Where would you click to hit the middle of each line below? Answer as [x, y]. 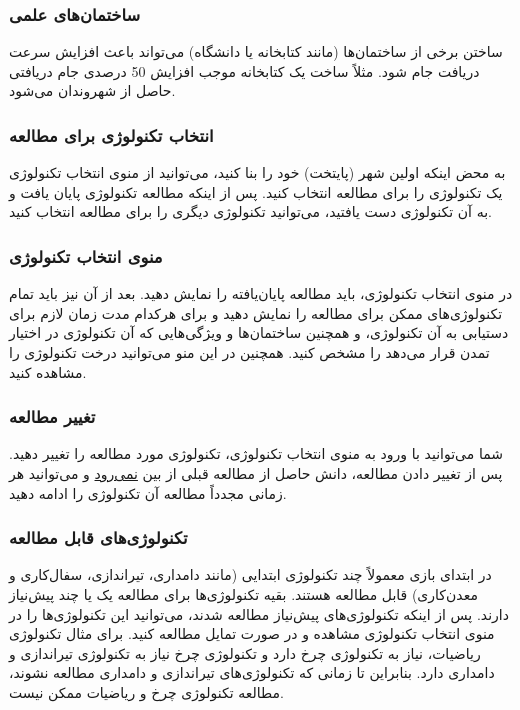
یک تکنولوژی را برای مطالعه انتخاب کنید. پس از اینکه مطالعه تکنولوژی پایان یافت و [256, 191]
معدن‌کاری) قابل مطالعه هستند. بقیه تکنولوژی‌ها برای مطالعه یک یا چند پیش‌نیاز [243, 594]
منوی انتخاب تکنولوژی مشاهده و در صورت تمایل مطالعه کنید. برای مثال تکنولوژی [252, 633]
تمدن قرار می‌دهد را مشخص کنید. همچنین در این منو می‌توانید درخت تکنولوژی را [249, 352]
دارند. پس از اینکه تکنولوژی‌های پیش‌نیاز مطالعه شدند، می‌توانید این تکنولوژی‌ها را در [259, 613]
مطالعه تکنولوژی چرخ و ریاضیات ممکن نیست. [146, 691]
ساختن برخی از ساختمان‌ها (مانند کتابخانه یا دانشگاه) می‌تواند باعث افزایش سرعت [256, 51]
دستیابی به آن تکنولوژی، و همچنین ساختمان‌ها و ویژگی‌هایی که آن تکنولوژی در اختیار [259, 332]
